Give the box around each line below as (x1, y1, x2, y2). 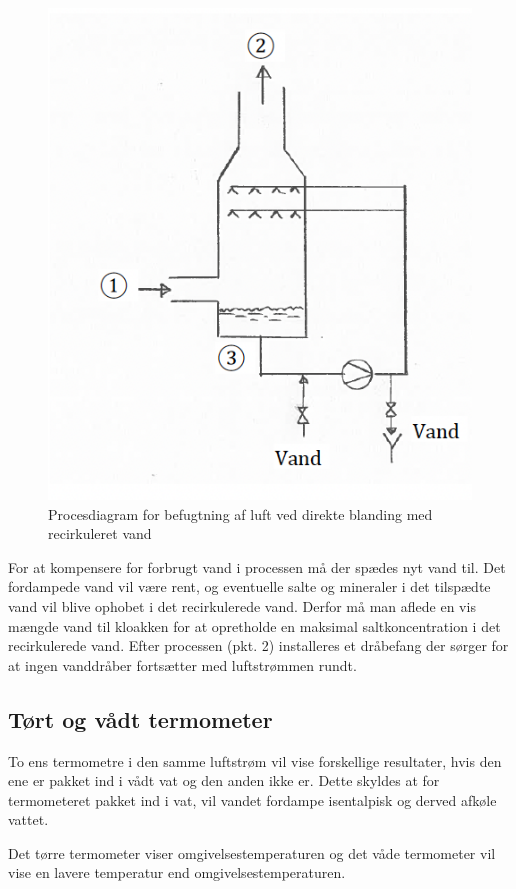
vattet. (8, 809, 49, 830)
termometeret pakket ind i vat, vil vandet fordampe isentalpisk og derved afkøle (8, 789, 497, 810)
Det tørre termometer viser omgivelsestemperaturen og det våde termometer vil (8, 842, 496, 863)
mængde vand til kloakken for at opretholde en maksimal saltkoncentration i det (8, 615, 501, 636)
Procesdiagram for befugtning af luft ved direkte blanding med (48, 503, 433, 524)
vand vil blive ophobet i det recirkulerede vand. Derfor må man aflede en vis (8, 595, 476, 616)
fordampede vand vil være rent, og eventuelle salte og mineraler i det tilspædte (8, 576, 491, 597)
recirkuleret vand (48, 523, 152, 544)
